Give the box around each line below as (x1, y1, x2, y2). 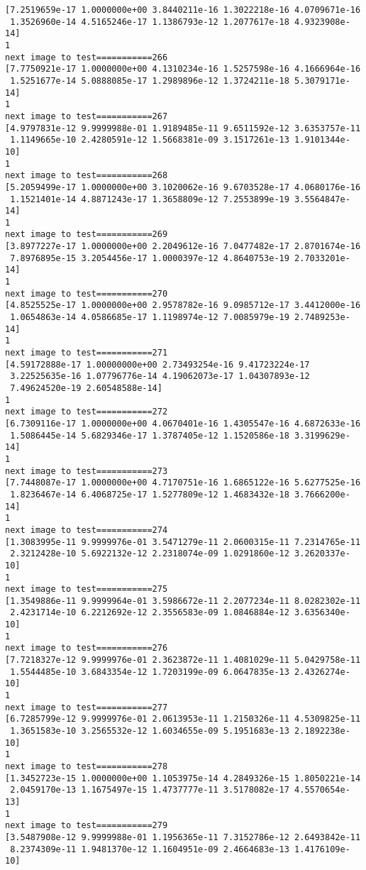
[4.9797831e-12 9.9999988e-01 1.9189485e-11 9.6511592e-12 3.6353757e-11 (5, 123, 361, 133)
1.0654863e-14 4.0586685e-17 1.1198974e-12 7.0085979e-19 (10, 312, 289, 323)
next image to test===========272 (5, 407, 168, 417)
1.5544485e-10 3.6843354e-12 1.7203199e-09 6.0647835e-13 (10, 666, 289, 677)
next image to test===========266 (5, 52, 168, 62)
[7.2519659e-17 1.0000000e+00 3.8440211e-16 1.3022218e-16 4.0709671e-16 (5, 5, 361, 15)
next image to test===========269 (5, 229, 168, 240)
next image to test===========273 (5, 466, 168, 476)
